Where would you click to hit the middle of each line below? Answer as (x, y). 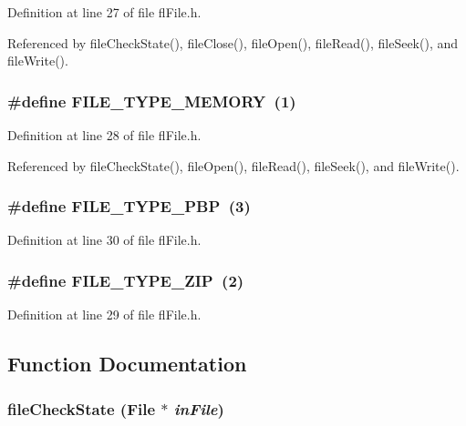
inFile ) (199, 408)
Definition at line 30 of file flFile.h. (104, 240)
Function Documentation (127, 364)
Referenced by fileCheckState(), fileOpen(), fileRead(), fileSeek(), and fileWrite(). (233, 165)
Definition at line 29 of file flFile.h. (104, 314)
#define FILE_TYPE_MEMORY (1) (152, 101)
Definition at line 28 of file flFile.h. (104, 135)
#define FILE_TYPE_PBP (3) (129, 206)
